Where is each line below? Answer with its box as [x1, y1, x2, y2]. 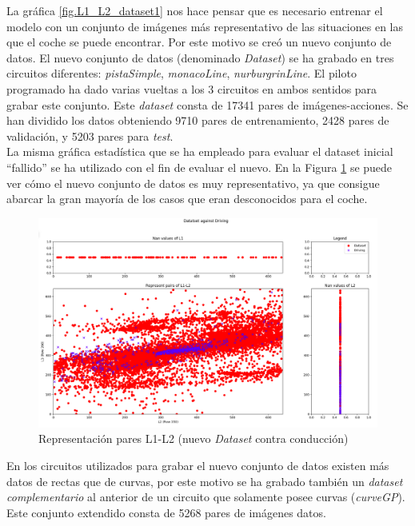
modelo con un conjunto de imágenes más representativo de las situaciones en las [6, 18, 404, 34]
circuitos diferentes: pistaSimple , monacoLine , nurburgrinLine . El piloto [6, 65, 357, 82]
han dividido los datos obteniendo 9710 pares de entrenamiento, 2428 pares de [6, 112, 389, 129]
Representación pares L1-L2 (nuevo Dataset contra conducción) [38, 430, 349, 447]
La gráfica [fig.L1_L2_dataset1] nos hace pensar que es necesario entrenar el [6, 2, 383, 18]
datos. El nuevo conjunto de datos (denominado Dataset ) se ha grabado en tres [6, 49, 394, 66]
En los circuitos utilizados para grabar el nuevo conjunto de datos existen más [6, 457, 389, 473]
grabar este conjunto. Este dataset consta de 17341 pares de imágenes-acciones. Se [6, 96, 409, 113]
